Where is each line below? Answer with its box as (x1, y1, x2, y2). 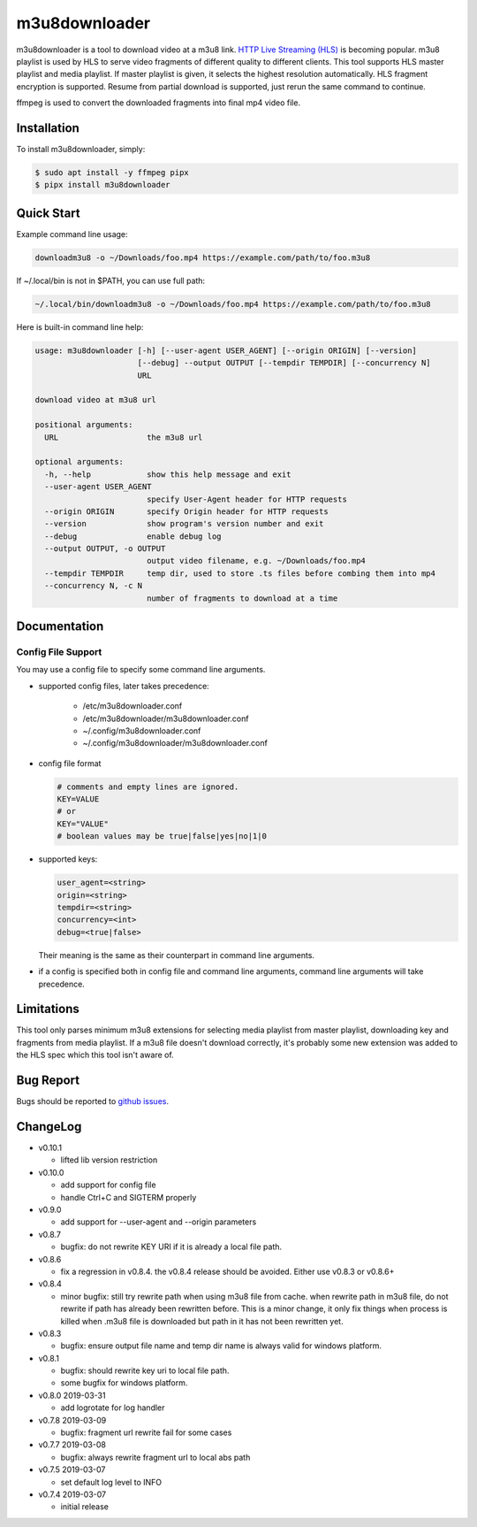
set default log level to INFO (60, 1477, 163, 1487)
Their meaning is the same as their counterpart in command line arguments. (38, 949, 315, 960)
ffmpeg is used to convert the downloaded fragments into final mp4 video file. (16, 97, 300, 108)
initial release (60, 1501, 110, 1512)
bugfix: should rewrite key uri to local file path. (60, 1365, 230, 1376)
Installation (16, 120, 79, 135)
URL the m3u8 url (44, 432, 203, 442)
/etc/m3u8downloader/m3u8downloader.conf (82, 713, 249, 724)
